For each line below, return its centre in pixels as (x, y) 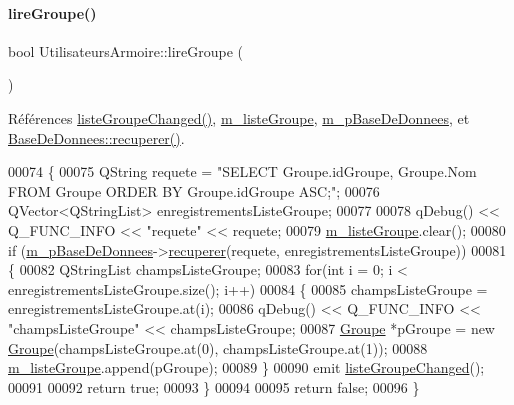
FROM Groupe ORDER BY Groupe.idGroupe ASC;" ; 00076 (194, 190)
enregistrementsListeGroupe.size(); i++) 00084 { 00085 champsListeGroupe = (248, 288)
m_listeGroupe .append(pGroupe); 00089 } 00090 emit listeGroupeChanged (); (246, 367)
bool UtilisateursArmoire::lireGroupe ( (125, 50)
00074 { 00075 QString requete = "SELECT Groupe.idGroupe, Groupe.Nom (242, 171)
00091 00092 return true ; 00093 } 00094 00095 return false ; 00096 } (214, 386)
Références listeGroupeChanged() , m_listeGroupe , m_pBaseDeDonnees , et (239, 117)
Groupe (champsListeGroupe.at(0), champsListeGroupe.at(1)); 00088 (218, 347)
